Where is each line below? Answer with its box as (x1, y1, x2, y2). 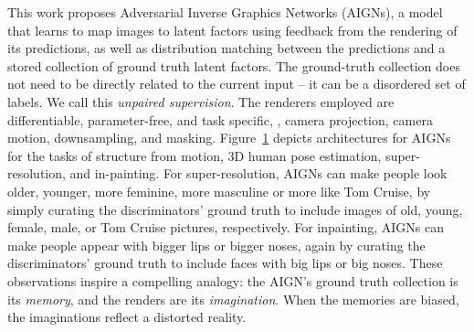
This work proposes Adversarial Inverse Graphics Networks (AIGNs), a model (7, 3, 443, 21)
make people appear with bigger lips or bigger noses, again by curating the (7, 235, 426, 254)
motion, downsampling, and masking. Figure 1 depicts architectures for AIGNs (7, 128, 451, 147)
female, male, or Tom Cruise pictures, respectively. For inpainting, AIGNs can (7, 218, 444, 237)
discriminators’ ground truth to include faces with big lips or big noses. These (7, 253, 443, 273)
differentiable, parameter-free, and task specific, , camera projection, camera (7, 110, 433, 129)
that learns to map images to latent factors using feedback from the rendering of (7, 20, 458, 39)
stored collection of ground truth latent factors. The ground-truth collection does (7, 56, 460, 75)
